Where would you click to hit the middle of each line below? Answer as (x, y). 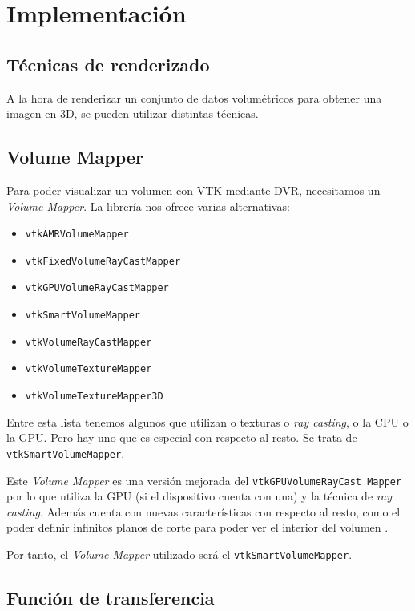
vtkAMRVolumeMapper (77, 235)
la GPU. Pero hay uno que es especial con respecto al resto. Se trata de (182, 437)
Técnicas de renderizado (108, 64)
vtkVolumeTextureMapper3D (94, 397)
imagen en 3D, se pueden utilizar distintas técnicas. (133, 113)
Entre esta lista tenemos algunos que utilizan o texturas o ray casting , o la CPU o (207, 421)
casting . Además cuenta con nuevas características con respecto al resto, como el (203, 511)
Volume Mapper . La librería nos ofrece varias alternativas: (148, 206)
